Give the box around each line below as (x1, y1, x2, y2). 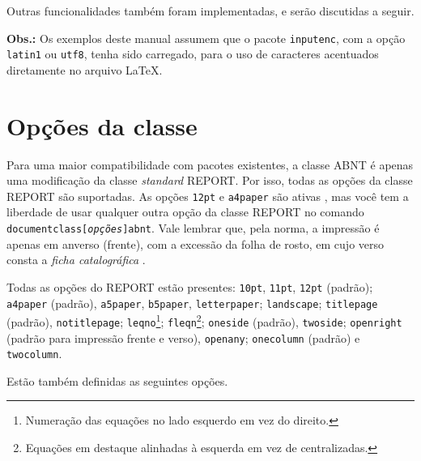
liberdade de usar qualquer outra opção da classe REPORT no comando (6, 203, 364, 220)
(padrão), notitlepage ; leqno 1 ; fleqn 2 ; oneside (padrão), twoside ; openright (6, 311, 402, 330)
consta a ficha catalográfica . (6, 251, 146, 268)
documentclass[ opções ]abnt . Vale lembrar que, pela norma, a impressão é (6, 220, 380, 237)
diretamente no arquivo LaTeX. (6, 61, 163, 78)
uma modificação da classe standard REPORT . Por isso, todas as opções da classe (6, 172, 413, 189)
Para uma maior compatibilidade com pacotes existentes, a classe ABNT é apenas (6, 156, 414, 173)
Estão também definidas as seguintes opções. (6, 372, 228, 389)
